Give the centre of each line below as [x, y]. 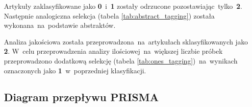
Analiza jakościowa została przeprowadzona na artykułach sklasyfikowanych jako [126, 41]
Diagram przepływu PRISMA [81, 96]
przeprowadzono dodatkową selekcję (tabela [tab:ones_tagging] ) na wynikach [121, 60]
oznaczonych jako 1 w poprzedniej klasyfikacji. [75, 70]
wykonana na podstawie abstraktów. [60, 25]
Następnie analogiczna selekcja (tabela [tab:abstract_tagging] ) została [109, 15]
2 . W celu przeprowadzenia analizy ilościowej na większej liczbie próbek [113, 51]
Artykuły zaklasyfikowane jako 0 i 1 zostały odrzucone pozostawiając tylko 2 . [123, 6]
